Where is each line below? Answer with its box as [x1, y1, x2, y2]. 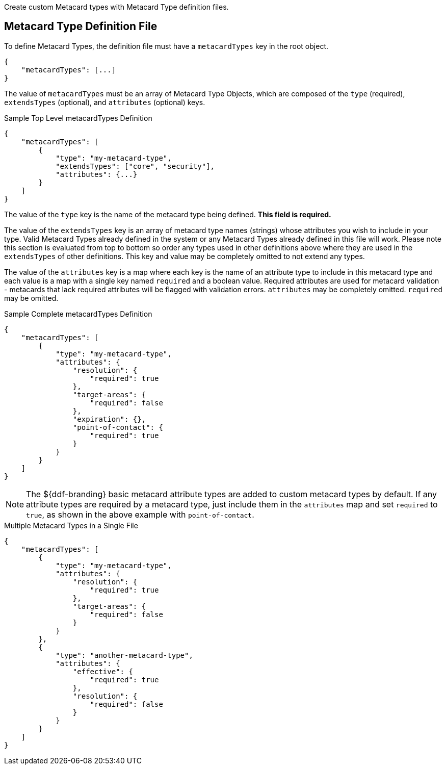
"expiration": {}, [72, 415, 146, 423]
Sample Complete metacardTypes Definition [4, 309, 152, 318]
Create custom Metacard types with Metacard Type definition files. [4, 3, 229, 11]
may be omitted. [4, 293, 59, 302]
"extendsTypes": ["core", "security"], [56, 162, 215, 170]
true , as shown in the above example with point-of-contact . [26, 509, 254, 520]
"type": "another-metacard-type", [56, 651, 193, 659]
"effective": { [72, 667, 133, 676]
